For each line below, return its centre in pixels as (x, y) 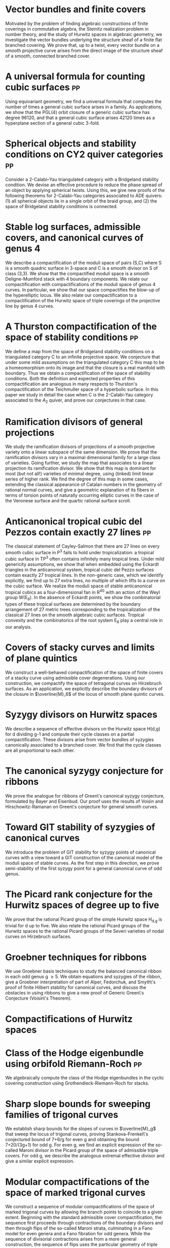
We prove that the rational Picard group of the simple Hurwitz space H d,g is (84, 920)
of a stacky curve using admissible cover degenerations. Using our (75, 677)
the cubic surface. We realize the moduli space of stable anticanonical (79, 586)
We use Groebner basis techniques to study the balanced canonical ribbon (83, 971)
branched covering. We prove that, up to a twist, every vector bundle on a (82, 45)
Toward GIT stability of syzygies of (80, 827)
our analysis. (19, 627)
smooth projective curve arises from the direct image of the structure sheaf (84, 50)
